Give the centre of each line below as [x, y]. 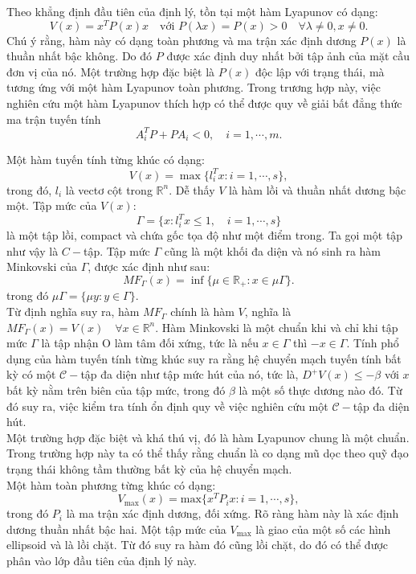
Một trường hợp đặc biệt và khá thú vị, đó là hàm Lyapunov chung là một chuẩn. [208, 437]
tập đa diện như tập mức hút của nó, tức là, [190, 374]
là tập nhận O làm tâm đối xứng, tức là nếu [150, 343]
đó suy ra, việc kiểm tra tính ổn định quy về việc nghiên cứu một [167, 406]
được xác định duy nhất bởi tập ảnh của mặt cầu [288, 56]
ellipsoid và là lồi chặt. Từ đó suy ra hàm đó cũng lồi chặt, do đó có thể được [198, 545]
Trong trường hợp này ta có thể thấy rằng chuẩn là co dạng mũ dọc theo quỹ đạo [208, 453]
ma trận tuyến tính [54, 119]
